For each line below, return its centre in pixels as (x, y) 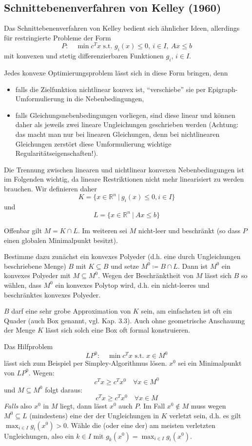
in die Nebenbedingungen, (105, 99)
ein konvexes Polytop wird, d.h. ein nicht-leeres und (132, 285)
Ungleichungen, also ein (39, 436)
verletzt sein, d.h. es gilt (205, 415)
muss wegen (208, 406)
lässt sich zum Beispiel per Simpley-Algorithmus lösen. (86, 363)
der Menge (20, 330)
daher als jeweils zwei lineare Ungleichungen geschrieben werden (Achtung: (127, 124)
